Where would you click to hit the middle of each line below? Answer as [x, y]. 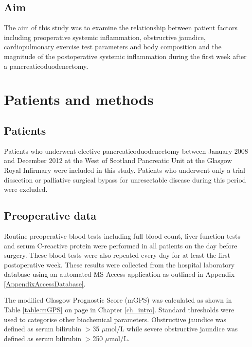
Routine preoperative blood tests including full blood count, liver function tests [122, 235]
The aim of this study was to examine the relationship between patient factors [121, 28]
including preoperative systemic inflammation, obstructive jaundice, [105, 37]
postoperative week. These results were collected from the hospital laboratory [119, 264]
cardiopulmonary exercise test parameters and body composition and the [113, 47]
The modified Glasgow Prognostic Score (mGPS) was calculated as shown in [118, 300]
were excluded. [26, 189]
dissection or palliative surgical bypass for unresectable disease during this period [125, 179]
